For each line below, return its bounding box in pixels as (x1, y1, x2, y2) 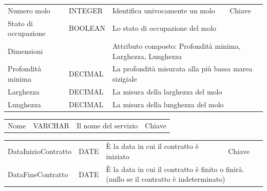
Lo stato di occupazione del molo (112, 23, 217, 33)
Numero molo (8, 5, 50, 15)
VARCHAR (33, 120, 70, 130)
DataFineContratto (8, 168, 68, 179)
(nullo (106, 174, 125, 184)
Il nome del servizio (77, 120, 138, 130)
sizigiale (112, 73, 137, 84)
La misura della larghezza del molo (112, 86, 222, 97)
